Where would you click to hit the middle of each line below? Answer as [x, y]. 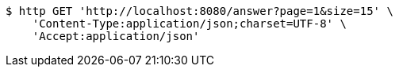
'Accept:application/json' [116, 36]
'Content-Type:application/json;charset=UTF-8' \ [189, 24]
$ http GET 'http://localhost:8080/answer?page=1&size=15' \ [199, 11]
